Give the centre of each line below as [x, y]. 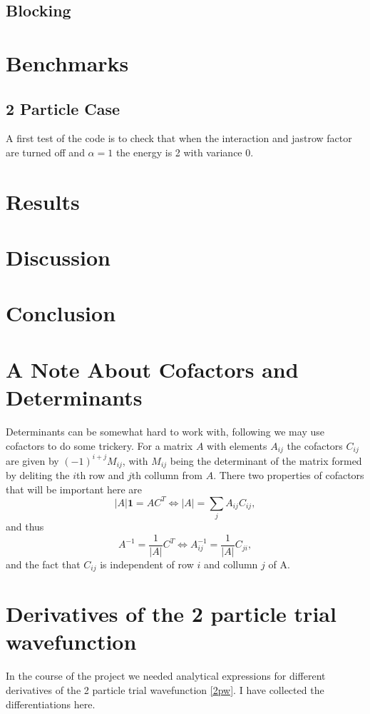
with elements [237, 445]
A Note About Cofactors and [152, 369]
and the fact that [43, 564]
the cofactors [315, 445]
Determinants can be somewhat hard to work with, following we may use [165, 431]
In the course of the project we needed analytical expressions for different [166, 676]
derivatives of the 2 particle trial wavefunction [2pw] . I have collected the [165, 690]
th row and [100, 474]
